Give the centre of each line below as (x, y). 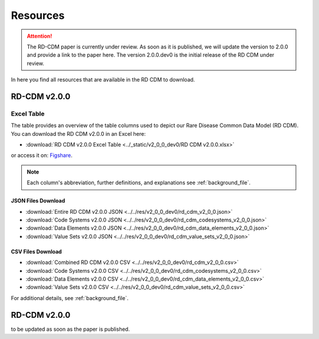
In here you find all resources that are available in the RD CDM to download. (103, 80)
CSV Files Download (36, 252)
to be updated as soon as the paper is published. (70, 329)
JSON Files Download (38, 201)
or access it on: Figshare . (42, 155)
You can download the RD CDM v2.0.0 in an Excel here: (78, 133)
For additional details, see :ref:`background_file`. (70, 298)
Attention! (40, 36)
